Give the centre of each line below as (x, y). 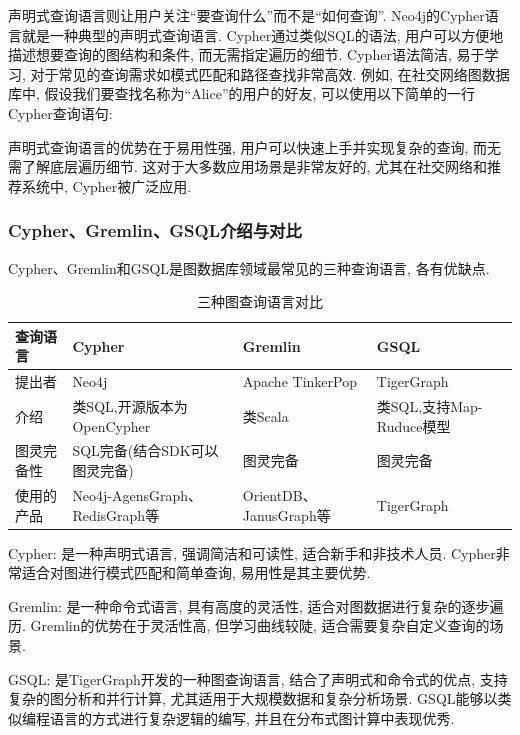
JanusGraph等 (286, 514)
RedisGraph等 (116, 514)
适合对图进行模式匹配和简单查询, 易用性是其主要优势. (196, 572)
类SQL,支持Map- (429, 406)
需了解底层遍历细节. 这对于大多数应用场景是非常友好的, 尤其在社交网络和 (248, 166)
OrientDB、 (279, 494)
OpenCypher (111, 425)
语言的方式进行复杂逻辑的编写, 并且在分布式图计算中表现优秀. (252, 717)
